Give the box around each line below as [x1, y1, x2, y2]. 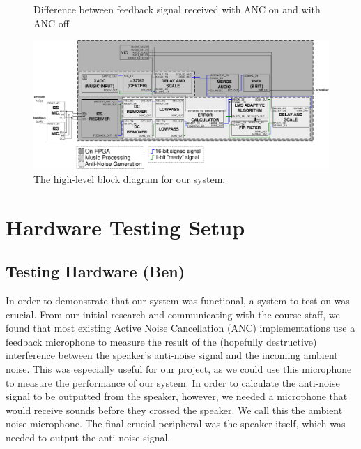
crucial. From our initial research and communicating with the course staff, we [6, 307, 340, 321]
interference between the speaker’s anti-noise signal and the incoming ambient [6, 348, 338, 362]
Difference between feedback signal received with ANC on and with [33, 2, 321, 16]
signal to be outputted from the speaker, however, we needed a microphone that [6, 389, 348, 404]
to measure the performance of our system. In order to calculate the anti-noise [6, 375, 340, 390]
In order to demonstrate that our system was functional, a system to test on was [6, 293, 350, 308]
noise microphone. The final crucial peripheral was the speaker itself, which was [6, 416, 346, 431]
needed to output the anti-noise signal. [6, 429, 171, 444]
